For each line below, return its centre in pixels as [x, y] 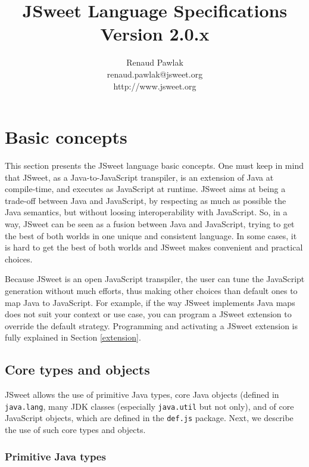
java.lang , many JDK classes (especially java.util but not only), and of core [149, 406]
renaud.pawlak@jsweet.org [155, 74]
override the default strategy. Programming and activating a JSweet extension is [151, 325]
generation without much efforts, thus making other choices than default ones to [151, 290]
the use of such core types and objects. [75, 430]
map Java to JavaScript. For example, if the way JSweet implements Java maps [150, 302]
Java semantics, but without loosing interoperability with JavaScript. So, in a [146, 212]
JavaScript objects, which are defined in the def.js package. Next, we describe [149, 418]
